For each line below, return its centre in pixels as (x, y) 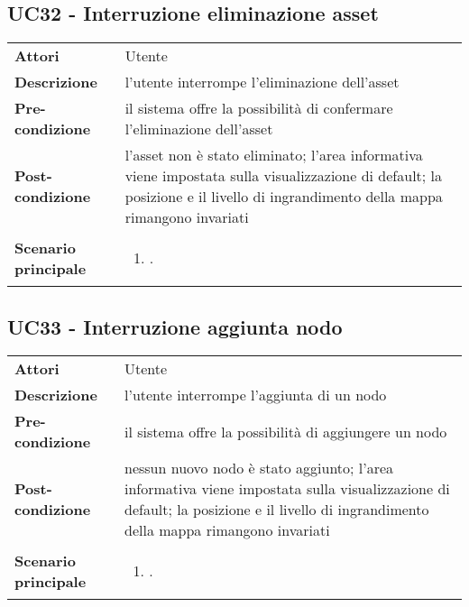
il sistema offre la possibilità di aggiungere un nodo (286, 431)
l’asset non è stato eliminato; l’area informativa (274, 155)
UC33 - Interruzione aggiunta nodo (175, 326)
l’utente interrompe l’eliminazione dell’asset (262, 82)
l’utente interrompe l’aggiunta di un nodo (256, 395)
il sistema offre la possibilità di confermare (259, 108)
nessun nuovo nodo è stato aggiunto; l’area (259, 468)
